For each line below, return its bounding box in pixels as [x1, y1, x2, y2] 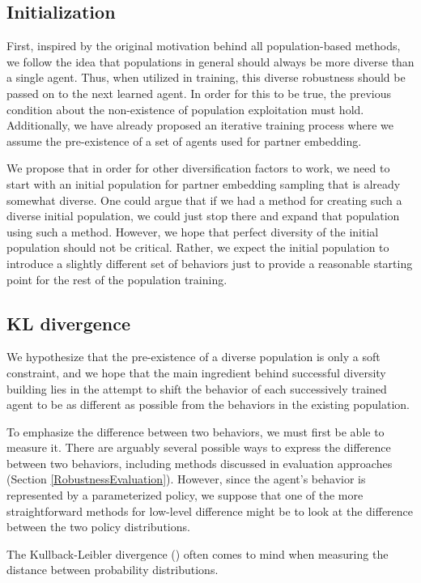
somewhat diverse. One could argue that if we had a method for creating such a [6, 191, 402, 208]
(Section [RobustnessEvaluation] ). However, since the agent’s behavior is [6, 470, 366, 487]
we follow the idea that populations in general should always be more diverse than [6, 53, 415, 70]
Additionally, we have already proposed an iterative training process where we [6, 117, 394, 134]
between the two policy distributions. [6, 518, 190, 535]
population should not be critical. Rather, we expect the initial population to [6, 239, 389, 256]
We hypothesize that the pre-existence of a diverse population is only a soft [6, 348, 381, 365]
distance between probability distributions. [6, 561, 219, 578]
